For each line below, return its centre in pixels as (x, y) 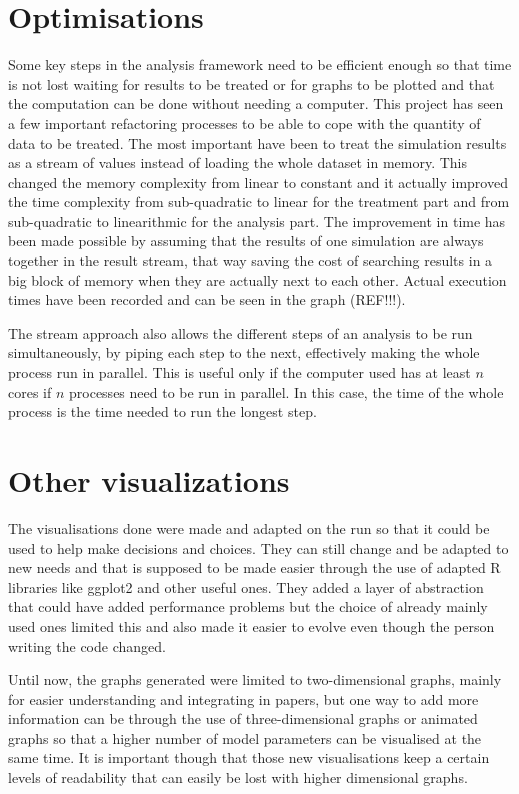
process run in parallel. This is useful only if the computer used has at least (239, 372)
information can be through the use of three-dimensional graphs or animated (243, 718)
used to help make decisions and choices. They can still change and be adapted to (258, 547)
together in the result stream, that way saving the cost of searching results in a (250, 260)
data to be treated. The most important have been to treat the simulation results (257, 142)
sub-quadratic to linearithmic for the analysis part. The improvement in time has (257, 220)
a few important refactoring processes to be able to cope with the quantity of (244, 122)
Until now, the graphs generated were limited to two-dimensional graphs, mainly (255, 679)
